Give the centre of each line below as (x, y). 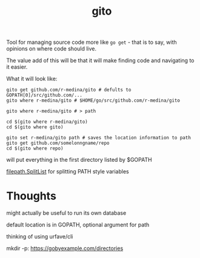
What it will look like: (32, 79)
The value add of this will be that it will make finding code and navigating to (100, 61)
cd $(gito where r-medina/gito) (47, 122)
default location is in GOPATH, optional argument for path (78, 225)
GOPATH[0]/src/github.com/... (45, 96)
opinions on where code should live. (52, 49)
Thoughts (31, 196)
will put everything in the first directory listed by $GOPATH (79, 160)
